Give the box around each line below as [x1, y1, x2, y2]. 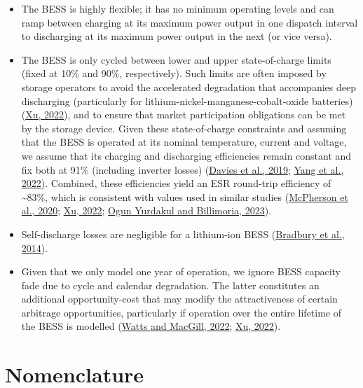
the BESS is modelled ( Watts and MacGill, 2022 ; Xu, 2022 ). [21, 319, 281, 333]
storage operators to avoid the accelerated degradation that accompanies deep [21, 79, 356, 94]
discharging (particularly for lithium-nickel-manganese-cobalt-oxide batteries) [21, 93, 353, 108]
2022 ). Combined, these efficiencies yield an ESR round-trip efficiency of [21, 176, 331, 190]
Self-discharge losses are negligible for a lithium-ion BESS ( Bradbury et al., [21, 226, 345, 241]
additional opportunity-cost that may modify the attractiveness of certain [21, 291, 338, 306]
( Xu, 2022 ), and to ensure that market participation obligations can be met [21, 107, 346, 122]
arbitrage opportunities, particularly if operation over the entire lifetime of [21, 305, 342, 319]
